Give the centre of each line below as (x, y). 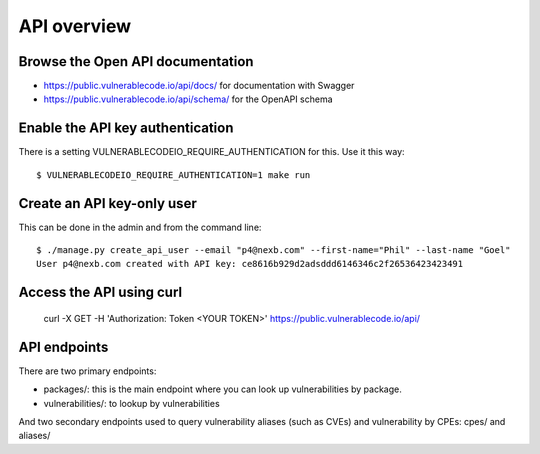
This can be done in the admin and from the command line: (140, 227)
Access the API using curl (100, 292)
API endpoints (63, 346)
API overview (75, 26)
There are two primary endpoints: (87, 371)
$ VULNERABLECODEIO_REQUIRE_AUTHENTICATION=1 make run (173, 174)
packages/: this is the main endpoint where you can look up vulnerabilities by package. (222, 389)
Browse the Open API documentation (136, 61)
